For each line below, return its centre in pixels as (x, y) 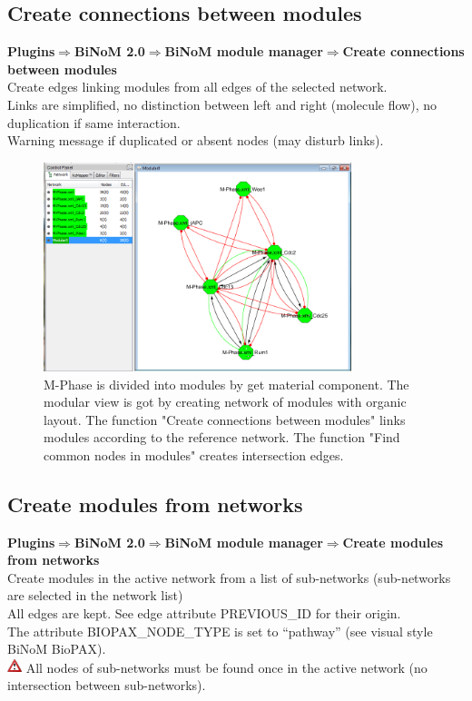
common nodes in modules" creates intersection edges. (194, 454)
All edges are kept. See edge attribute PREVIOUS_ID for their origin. (204, 613)
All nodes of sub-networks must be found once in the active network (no (226, 667)
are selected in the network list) (95, 595)
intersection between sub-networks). (107, 685)
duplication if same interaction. (94, 122)
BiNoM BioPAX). (57, 649)
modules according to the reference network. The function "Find (222, 437)
